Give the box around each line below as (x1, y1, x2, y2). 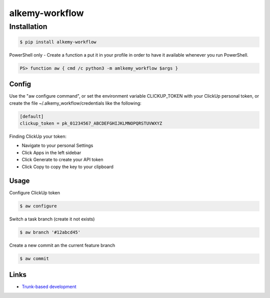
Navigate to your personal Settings (21, 143, 93, 149)
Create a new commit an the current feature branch (9, 242, 115, 248)
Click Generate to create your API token (21, 157, 103, 163)
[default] (19, 113, 44, 119)
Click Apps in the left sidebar (21, 149, 81, 155)
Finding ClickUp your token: (9, 133, 67, 140)
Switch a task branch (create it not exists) (9, 216, 95, 222)
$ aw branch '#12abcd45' (19, 229, 81, 235)
